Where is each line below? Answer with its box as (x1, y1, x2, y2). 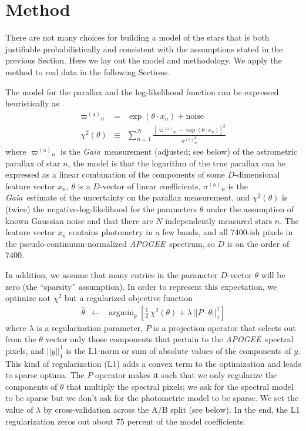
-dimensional (234, 168, 280, 181)
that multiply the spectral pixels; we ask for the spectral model (66, 380, 294, 392)
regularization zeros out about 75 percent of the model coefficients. (5, 415, 246, 427)
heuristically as (5, 97, 59, 109)
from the (5, 333, 36, 345)
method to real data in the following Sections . (5, 65, 170, 78)
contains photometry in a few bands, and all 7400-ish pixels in (69, 226, 293, 238)
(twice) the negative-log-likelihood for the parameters (5, 202, 197, 215)
